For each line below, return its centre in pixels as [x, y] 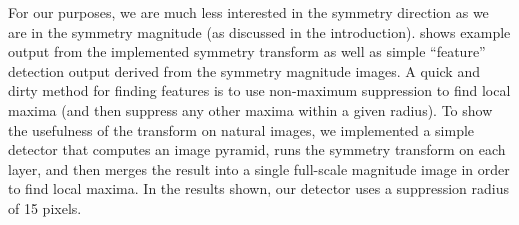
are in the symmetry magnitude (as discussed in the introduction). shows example [259, 31]
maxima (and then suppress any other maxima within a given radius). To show [250, 109]
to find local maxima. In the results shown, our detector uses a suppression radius [258, 188]
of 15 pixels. [45, 207]
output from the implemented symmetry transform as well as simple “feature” [247, 51]
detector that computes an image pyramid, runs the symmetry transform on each [257, 149]
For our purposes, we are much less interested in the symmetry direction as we [248, 12]
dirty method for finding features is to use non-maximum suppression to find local [259, 90]
